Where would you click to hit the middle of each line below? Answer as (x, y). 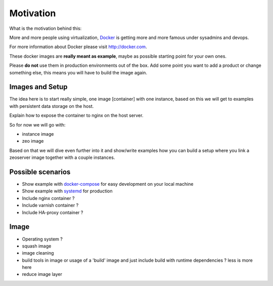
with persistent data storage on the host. (52, 106)
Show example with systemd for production (67, 191)
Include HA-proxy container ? (53, 212)
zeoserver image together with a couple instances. (62, 157)
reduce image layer (42, 274)
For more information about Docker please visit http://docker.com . (78, 47)
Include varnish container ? (50, 206)
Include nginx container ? (48, 198)
